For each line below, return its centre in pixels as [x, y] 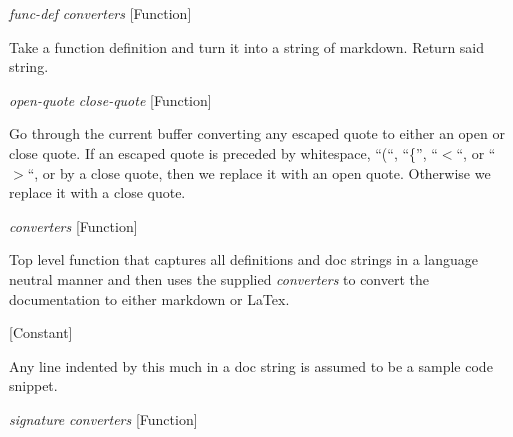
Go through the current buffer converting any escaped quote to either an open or [257, 133]
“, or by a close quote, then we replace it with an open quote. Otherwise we [259, 172]
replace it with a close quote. [97, 192]
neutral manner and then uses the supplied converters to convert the [219, 278]
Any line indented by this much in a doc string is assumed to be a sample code [251, 365]
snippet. [33, 385]
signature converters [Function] [103, 418]
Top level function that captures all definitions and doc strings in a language [244, 259]
